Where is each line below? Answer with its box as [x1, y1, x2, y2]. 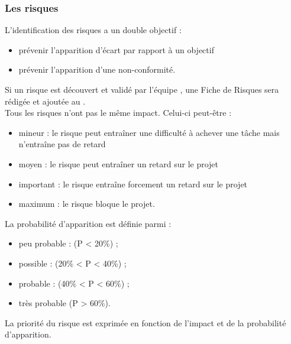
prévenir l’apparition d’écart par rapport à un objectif [18, 43, 214, 56]
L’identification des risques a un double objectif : [5, 24, 182, 36]
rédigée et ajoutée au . [5, 95, 86, 107]
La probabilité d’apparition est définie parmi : [5, 217, 172, 229]
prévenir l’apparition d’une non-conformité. [18, 63, 176, 76]
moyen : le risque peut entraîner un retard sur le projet [18, 157, 219, 170]
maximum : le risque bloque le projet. [18, 197, 155, 210]
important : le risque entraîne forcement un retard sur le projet [18, 177, 248, 190]
